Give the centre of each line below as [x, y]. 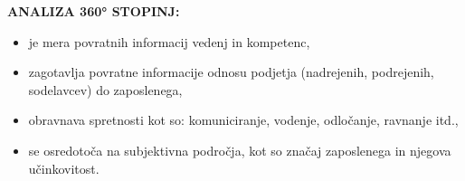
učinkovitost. [64, 168]
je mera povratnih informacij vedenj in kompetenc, [169, 41]
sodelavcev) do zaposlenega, [105, 89]
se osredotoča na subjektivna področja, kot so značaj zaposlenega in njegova [240, 150]
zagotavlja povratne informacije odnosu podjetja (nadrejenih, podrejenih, [231, 72]
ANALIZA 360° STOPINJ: [94, 11]
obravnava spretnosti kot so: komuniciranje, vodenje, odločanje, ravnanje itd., [243, 120]
